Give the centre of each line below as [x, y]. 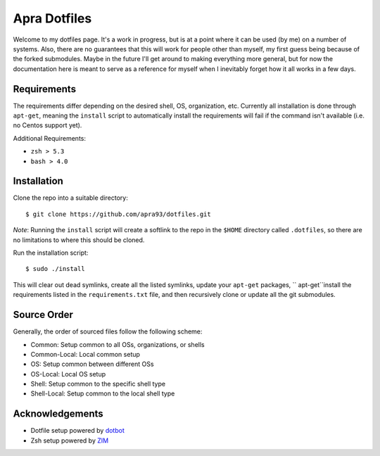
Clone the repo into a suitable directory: [70, 198]
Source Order [43, 315]
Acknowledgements [58, 414]
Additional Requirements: [49, 138]
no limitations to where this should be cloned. [79, 240]
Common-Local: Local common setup [85, 354]
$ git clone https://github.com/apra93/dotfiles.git [118, 214]
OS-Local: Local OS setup [68, 374]
